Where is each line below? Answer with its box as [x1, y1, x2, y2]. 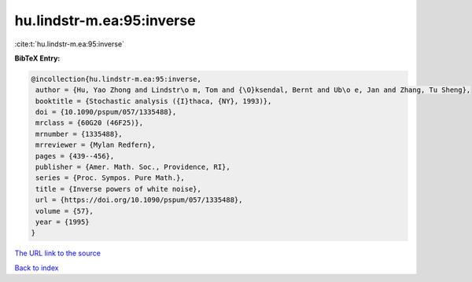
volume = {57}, [35, 207, 94, 215]
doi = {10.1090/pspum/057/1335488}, [35, 108, 177, 117]
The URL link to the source [14, 248, 101, 258]
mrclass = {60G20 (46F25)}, [35, 119, 144, 127]
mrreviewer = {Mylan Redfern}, [35, 141, 157, 149]
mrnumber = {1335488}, [35, 130, 124, 138]
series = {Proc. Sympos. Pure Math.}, [35, 174, 185, 182]
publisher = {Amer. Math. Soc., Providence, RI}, [35, 163, 231, 172]
